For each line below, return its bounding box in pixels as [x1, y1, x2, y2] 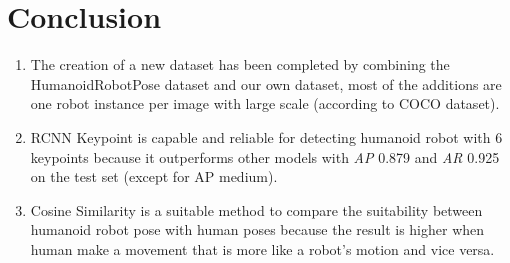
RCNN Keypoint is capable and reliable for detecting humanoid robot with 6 [30, 126, 503, 147]
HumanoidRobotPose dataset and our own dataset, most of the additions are [30, 73, 502, 94]
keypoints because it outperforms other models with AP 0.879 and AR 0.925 [30, 146, 500, 167]
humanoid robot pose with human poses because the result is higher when [30, 219, 485, 240]
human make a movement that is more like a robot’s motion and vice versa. [30, 238, 495, 259]
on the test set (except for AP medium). [30, 166, 278, 187]
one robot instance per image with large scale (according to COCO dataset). [30, 93, 500, 114]
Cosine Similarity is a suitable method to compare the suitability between [30, 199, 483, 220]
